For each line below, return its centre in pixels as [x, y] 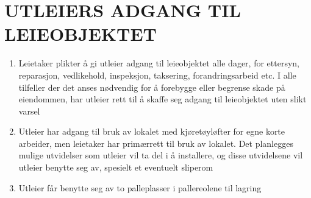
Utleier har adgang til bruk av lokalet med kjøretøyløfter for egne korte [152, 131]
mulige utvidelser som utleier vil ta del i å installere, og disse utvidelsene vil [161, 155]
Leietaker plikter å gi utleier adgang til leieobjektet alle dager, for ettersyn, [159, 63]
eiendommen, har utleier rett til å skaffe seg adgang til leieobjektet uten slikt [163, 99]
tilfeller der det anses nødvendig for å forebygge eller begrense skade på [152, 87]
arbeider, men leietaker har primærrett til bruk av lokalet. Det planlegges [156, 143]
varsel [29, 111]
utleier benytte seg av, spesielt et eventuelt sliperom [116, 167]
